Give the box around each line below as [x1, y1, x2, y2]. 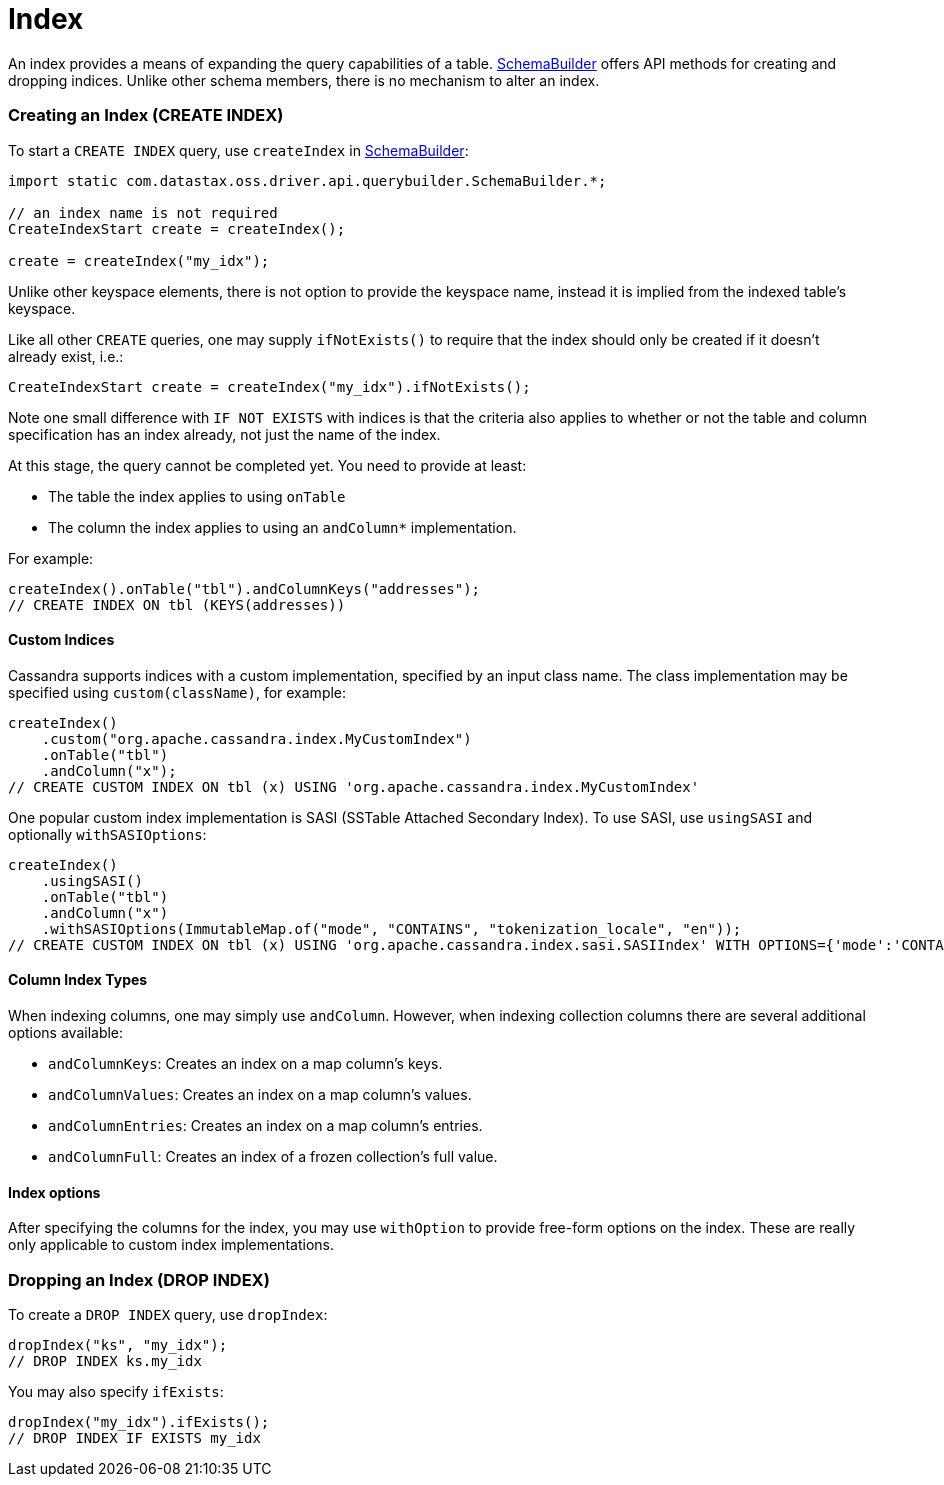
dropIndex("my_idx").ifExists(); [8, 1413, 270, 1430]
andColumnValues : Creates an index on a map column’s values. [48, 1085, 472, 1103]
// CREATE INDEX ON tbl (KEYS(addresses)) [8, 596, 346, 613]
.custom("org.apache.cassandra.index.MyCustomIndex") [41, 730, 472, 747]
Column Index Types [8, 971, 148, 989]
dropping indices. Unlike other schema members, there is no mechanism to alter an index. [8, 71, 600, 89]
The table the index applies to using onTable [48, 487, 346, 505]
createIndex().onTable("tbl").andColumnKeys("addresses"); [8, 580, 481, 597]
